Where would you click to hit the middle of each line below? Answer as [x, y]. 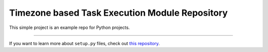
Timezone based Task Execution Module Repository [118, 13]
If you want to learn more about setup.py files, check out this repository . [84, 43]
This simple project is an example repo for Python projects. [69, 27]
